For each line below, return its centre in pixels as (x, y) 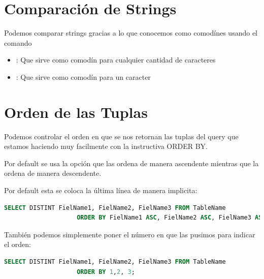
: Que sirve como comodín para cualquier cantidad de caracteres (116, 60)
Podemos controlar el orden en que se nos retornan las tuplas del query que (121, 136)
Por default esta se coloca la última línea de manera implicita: (101, 190)
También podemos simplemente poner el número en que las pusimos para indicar (130, 234)
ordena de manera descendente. (53, 173)
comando (18, 42)
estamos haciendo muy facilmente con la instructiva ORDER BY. (106, 146)
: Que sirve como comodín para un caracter (83, 76)
